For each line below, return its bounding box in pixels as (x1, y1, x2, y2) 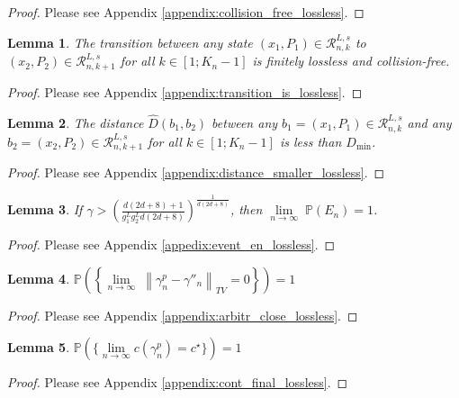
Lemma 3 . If (7, 200, 83, 219)
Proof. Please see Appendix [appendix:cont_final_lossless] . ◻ (7, 373, 348, 392)
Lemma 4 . (7, 268, 70, 287)
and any (407, 113, 452, 131)
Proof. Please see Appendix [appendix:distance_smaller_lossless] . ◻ (7, 163, 385, 182)
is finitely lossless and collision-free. (252, 51, 450, 70)
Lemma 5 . (7, 338, 70, 357)
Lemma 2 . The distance (7, 113, 144, 131)
